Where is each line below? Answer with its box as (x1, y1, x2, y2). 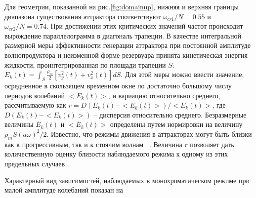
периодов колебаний (4, 90, 65, 100)
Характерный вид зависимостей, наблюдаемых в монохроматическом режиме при (4, 175, 250, 185)
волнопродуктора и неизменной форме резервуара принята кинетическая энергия (4, 49, 248, 60)
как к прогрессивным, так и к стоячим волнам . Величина (4, 139, 182, 149)
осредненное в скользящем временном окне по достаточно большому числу (4, 80, 232, 90)
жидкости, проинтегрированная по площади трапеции (4, 59, 166, 70)
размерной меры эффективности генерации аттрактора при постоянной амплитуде (4, 40, 251, 50)
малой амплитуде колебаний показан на (4, 185, 123, 195)
